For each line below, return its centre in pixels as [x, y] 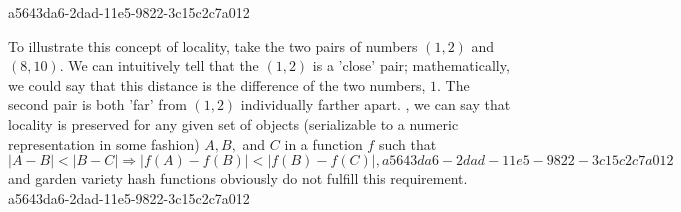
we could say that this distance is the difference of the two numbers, [217, 84]
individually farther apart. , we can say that [375, 104]
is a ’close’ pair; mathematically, [411, 65]
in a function [323, 143]
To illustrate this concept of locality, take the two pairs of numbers [213, 45]
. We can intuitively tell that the [159, 65]
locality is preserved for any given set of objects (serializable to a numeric [233, 123]
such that [407, 143]
